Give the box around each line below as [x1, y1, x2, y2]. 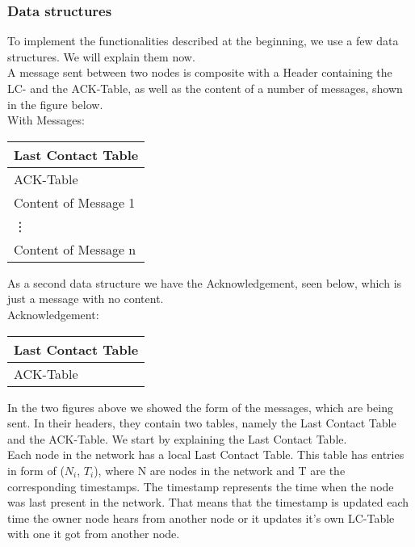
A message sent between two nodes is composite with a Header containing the [7, 64, 392, 81]
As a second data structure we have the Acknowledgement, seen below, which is [7, 274, 402, 291]
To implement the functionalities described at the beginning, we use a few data [7, 32, 399, 49]
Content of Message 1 [14, 192, 136, 212]
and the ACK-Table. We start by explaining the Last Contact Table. [7, 430, 347, 447]
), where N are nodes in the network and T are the [94, 461, 346, 478]
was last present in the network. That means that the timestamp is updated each [7, 494, 409, 511]
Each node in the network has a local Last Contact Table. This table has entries [7, 446, 405, 463]
